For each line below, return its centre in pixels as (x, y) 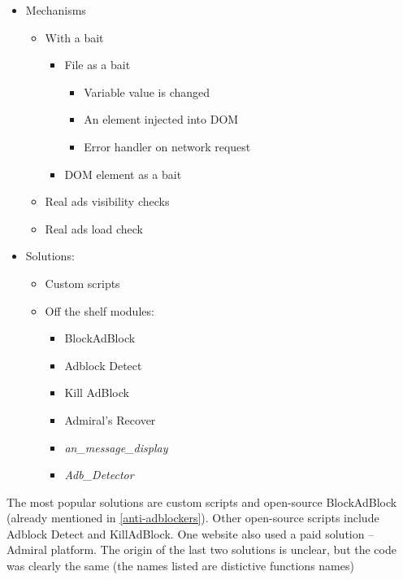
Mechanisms (56, 10)
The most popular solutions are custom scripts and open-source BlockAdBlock (202, 502)
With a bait (74, 37)
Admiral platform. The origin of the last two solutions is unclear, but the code (201, 549)
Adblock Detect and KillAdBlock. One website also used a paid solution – (191, 533)
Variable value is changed (147, 92)
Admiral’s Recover (110, 419)
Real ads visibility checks (107, 201)
